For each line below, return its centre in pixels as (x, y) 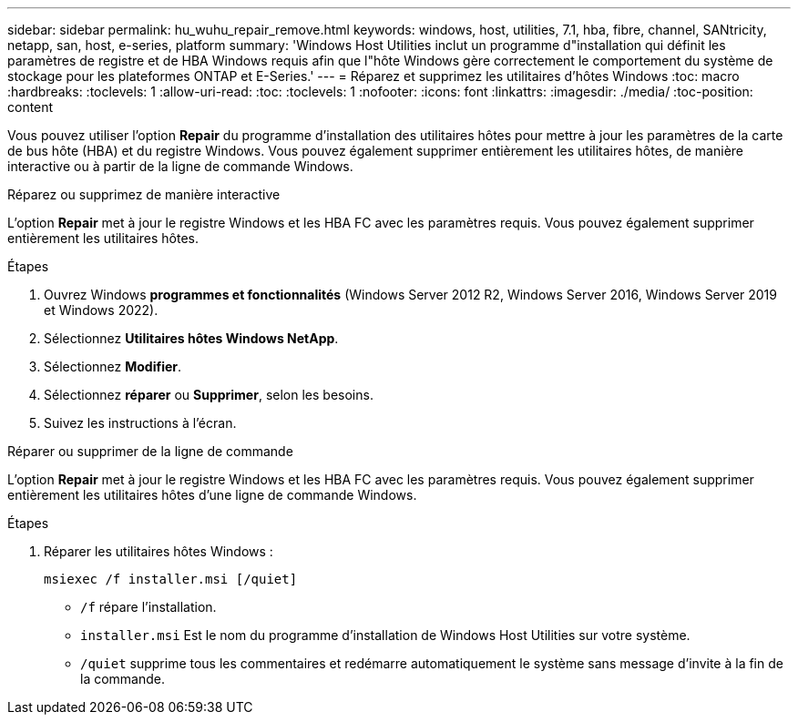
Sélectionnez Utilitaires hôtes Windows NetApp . (191, 338)
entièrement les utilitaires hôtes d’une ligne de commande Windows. (212, 495)
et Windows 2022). (101, 310)
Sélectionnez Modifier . (113, 366)
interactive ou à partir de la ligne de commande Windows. (180, 166)
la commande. (123, 679)
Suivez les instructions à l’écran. (140, 423)
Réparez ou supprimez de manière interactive (144, 194)
